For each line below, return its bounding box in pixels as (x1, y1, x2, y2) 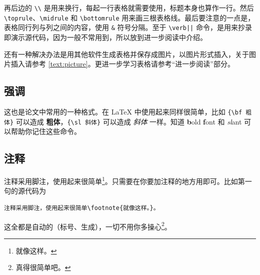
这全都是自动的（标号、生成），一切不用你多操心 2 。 (4, 219, 171, 231)
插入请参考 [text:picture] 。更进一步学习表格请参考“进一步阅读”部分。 (10, 58, 234, 69)
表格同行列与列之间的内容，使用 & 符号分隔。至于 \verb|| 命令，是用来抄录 (4, 22, 252, 32)
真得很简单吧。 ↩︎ (15, 262, 71, 272)
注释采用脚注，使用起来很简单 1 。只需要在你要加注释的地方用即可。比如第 (4, 174, 245, 186)
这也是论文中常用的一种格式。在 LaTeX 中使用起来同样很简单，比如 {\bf (4, 106, 242, 116)
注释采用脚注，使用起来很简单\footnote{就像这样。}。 (4, 204, 159, 211)
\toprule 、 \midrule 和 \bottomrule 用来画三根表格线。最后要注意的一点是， (4, 12, 255, 22)
